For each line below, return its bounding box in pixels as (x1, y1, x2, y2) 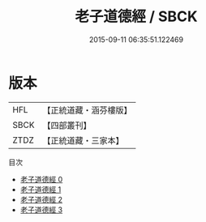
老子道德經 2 (19, 194, 63, 204)
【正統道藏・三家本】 (42, 134, 124, 146)
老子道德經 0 (19, 174, 63, 184)
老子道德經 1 (19, 184, 62, 194)
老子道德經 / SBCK (75, 7, 198, 26)
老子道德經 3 (19, 204, 63, 215)
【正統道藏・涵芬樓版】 (42, 105, 132, 116)
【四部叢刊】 (42, 119, 92, 130)
